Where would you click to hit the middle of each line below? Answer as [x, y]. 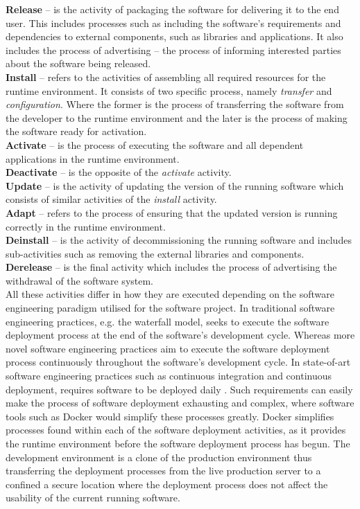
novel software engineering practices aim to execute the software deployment [168, 348]
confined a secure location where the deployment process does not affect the [167, 484]
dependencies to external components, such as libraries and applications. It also [174, 36]
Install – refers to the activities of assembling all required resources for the [166, 77]
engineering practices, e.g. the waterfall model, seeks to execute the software [168, 321]
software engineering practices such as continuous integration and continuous [169, 376]
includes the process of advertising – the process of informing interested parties [173, 50]
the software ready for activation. [76, 131]
